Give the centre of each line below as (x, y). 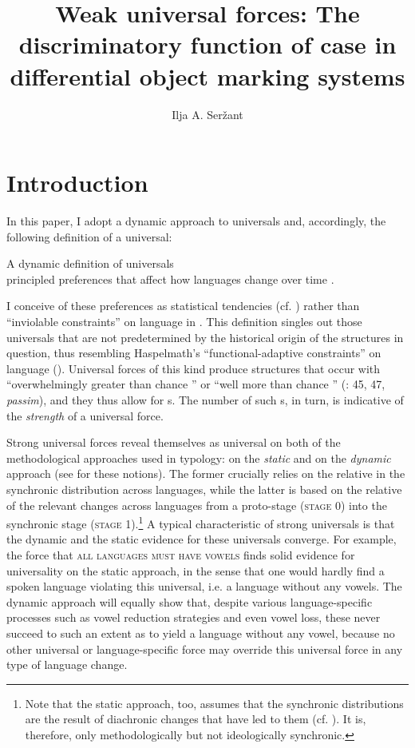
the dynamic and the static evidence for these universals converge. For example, (202, 539)
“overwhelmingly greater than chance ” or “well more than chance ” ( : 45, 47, (196, 384)
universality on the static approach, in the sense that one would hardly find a (196, 570)
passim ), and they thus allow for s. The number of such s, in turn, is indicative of (205, 399)
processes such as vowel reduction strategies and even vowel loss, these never (194, 617)
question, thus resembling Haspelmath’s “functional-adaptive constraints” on (194, 353)
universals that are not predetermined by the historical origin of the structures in (205, 337)
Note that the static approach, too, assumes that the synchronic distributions (214, 703)
